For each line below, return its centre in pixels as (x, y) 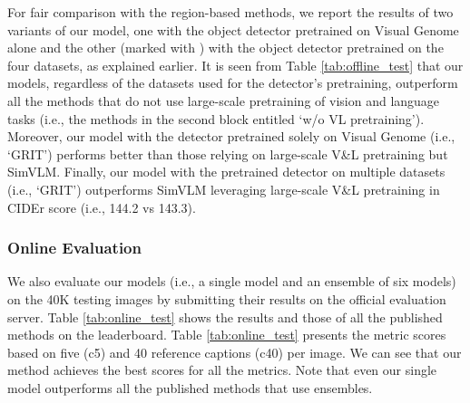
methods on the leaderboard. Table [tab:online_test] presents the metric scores (227, 335)
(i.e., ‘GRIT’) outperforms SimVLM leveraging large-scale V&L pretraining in (224, 189)
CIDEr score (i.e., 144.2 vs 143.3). (102, 207)
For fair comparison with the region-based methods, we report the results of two (230, 12)
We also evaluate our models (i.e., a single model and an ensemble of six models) (232, 281)
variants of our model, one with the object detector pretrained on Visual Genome (233, 29)
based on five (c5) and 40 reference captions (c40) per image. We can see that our (235, 352)
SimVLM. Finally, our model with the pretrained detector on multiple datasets (226, 172)
